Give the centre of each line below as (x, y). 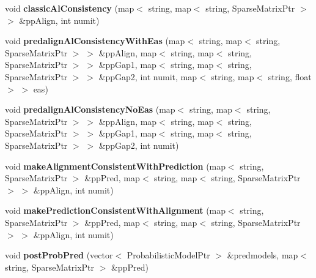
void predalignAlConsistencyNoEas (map (90, 109)
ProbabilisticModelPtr (168, 255)
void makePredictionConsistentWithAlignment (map (116, 210)
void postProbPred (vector (59, 255)
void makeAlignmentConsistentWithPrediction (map (116, 166)
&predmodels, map (263, 255)
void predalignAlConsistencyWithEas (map (95, 41)
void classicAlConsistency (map (70, 8)
